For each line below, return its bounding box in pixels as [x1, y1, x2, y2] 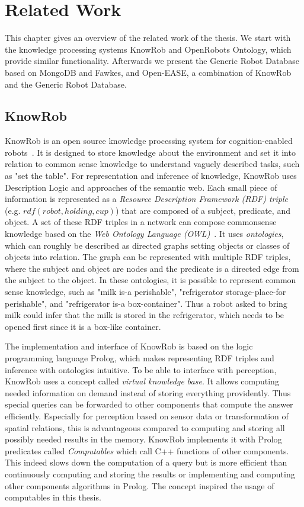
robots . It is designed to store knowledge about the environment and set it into [5, 146, 296, 158]
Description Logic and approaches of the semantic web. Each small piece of [5, 181, 277, 193]
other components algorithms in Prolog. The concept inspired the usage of [5, 479, 274, 492]
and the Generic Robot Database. [5, 78, 127, 90]
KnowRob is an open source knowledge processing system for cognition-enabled [5, 134, 293, 147]
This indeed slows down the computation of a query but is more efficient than [5, 456, 287, 469]
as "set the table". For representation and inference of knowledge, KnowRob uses [5, 169, 297, 182]
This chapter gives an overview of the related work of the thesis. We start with [5, 31, 291, 44]
